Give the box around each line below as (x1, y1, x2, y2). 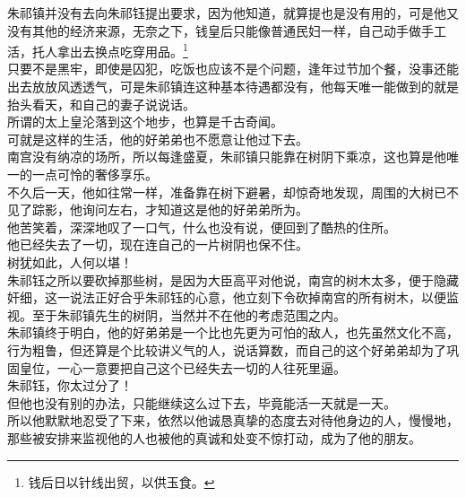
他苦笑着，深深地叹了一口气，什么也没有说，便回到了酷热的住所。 (7, 217, 396, 236)
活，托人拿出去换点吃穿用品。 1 (7, 39, 188, 60)
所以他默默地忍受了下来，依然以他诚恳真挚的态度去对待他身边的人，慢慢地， (7, 411, 459, 430)
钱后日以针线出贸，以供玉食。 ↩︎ (28, 472, 215, 491)
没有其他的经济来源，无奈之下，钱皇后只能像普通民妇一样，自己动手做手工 (7, 21, 446, 39)
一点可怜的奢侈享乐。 (31, 165, 158, 183)
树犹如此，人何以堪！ (7, 252, 133, 271)
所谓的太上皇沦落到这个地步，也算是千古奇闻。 (7, 112, 283, 131)
